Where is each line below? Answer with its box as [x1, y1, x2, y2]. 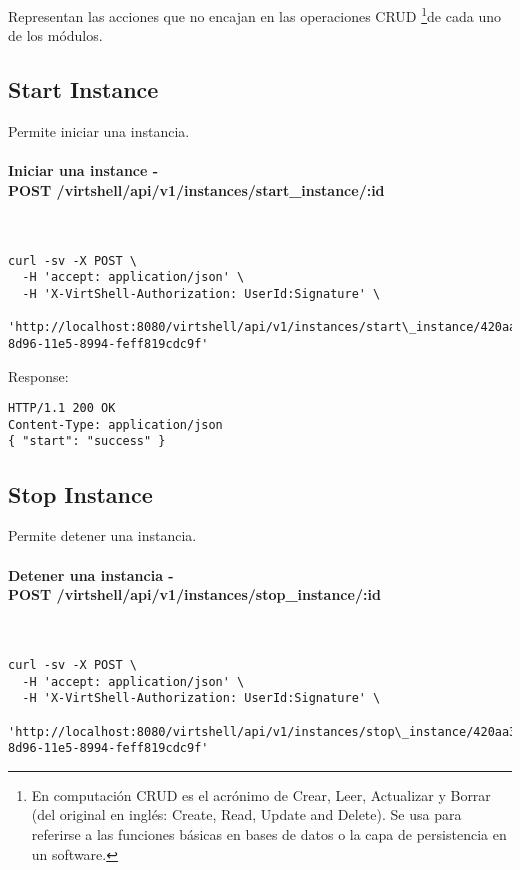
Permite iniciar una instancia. [8, 121, 190, 142]
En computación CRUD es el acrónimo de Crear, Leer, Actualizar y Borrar [31, 784, 491, 805]
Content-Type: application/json [8, 417, 223, 432]
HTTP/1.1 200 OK [8, 401, 116, 416]
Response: [8, 365, 69, 386]
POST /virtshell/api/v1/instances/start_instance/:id [8, 179, 385, 200]
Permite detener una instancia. [8, 525, 197, 546]
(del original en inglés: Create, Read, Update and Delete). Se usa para [31, 804, 462, 825]
